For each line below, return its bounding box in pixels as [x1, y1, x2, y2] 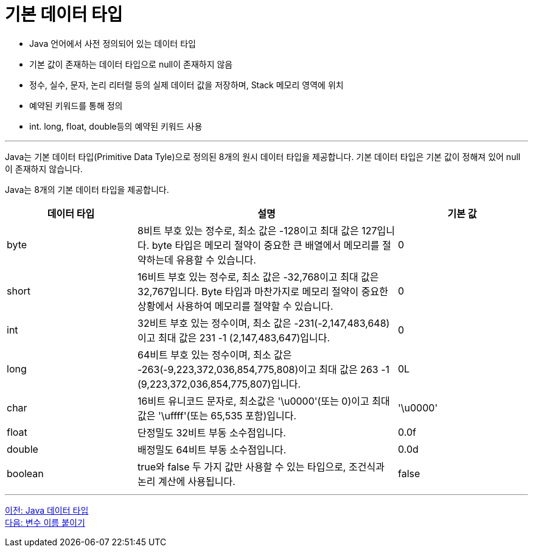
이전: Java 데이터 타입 [5, 505, 89, 515]
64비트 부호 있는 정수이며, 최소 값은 [138, 348, 292, 361]
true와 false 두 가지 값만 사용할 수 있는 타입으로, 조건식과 [138, 460, 385, 473]
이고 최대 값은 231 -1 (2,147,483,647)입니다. [138, 331, 330, 344]
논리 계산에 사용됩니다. [138, 475, 235, 487]
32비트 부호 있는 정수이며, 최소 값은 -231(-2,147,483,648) [138, 316, 390, 329]
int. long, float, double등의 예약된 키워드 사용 [29, 121, 203, 131]
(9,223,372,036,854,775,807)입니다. [138, 377, 301, 390]
